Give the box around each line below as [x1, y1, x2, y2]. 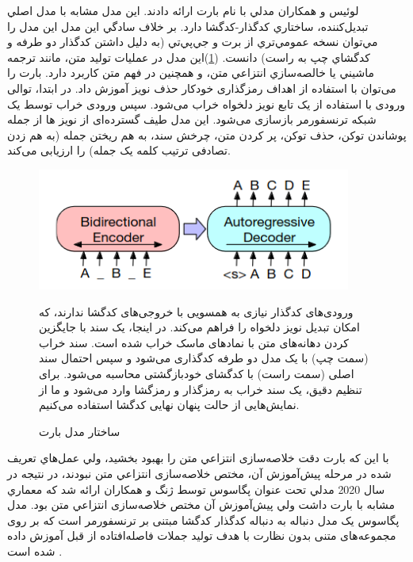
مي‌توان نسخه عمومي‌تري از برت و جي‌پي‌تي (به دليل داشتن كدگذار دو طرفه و [7, 33, 378, 50]
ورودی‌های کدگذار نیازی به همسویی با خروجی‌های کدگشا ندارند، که [39, 303, 354, 319]
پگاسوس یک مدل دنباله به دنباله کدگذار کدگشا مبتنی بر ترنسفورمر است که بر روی [7, 511, 400, 528]
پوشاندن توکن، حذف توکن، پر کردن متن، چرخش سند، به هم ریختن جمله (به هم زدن [7, 126, 407, 143]
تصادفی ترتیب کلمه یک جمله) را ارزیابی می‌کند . [7, 142, 231, 159]
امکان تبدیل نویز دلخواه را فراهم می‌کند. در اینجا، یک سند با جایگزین [39, 319, 360, 335]
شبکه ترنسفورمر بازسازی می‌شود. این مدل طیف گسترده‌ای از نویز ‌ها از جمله [7, 111, 377, 128]
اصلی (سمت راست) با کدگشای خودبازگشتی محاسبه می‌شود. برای [39, 365, 354, 382]
